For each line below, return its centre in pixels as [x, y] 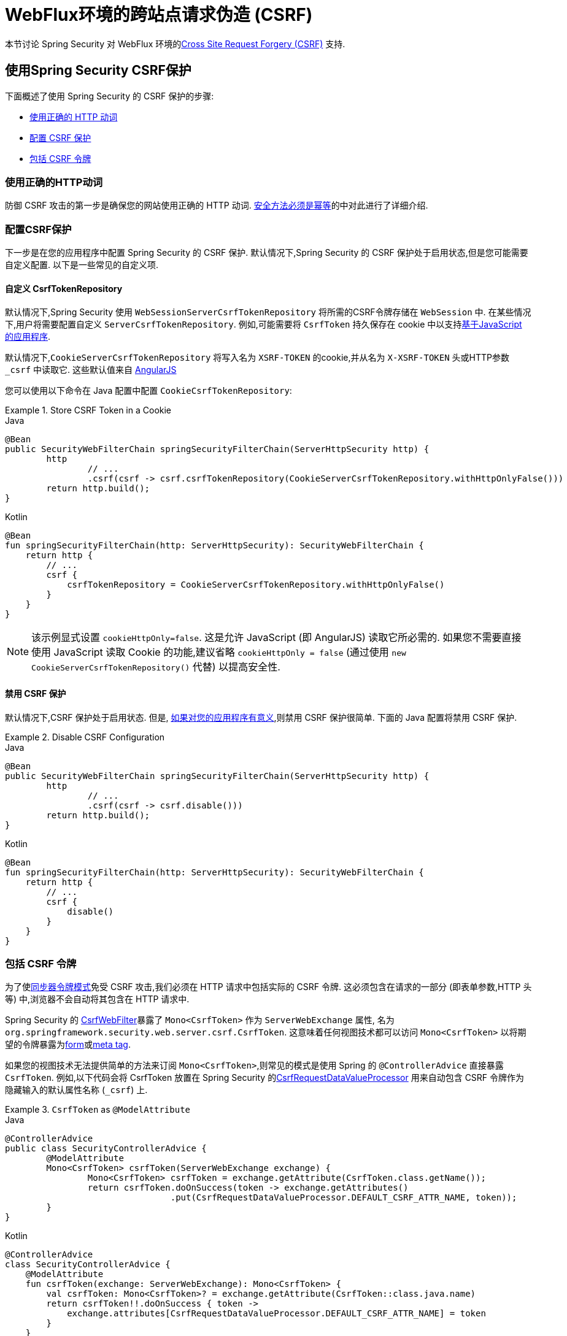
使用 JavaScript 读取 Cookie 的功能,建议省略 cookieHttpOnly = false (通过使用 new [219, 652]
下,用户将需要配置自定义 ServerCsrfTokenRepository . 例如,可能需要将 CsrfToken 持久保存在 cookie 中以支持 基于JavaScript [264, 324]
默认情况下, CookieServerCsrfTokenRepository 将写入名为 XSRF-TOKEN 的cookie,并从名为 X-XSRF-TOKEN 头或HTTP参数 [257, 358]
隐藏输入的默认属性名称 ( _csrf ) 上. [76, 1090]
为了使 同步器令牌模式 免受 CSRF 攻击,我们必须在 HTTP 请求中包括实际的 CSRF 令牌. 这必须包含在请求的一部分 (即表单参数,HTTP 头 [268, 987]
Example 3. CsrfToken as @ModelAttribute [98, 1110]
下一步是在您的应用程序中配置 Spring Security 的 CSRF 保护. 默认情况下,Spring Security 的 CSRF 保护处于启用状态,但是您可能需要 [267, 253]
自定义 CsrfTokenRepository [64, 288]
